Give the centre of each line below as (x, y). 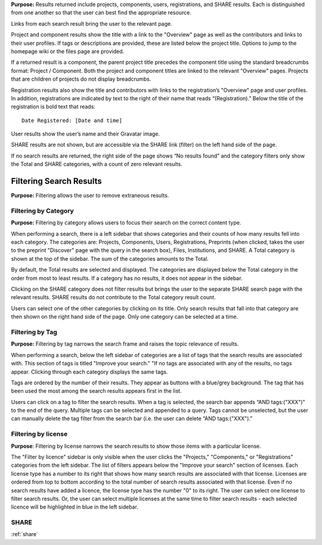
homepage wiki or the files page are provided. (68, 51)
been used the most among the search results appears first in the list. (96, 391)
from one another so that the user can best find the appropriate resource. (101, 13)
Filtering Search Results (56, 181)
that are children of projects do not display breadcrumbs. (81, 79)
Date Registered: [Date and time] (72, 120)
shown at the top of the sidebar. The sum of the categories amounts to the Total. (110, 258)
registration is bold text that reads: (53, 107)
